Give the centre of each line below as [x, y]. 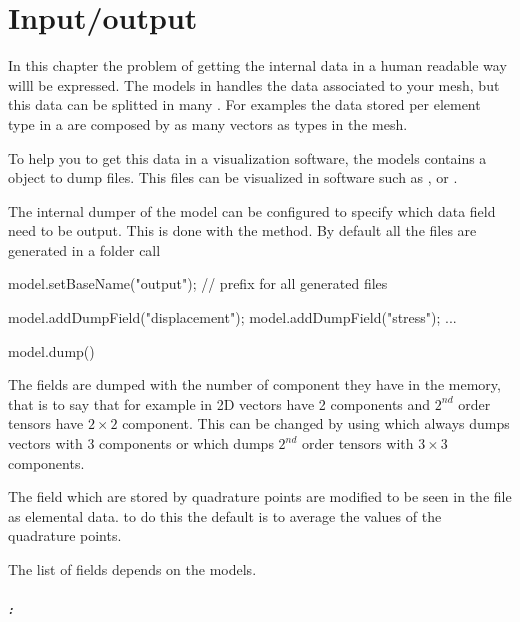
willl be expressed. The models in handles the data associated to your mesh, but [254, 84]
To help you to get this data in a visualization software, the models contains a [247, 157]
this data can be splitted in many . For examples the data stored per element [244, 104]
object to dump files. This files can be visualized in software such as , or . [233, 177]
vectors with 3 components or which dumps [141, 443]
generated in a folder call [84, 249]
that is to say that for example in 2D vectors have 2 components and [219, 403]
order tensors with [358, 443]
